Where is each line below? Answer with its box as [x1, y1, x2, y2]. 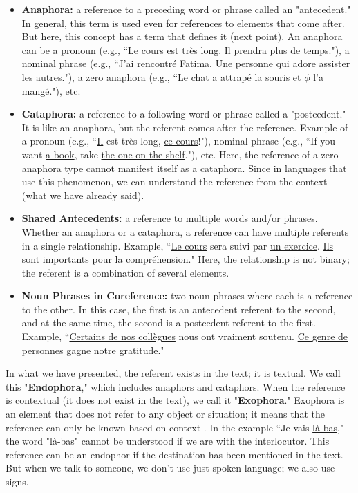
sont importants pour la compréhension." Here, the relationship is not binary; [21, 252, 350, 266]
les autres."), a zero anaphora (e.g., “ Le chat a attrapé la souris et [21, 69, 301, 84]
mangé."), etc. [21, 83, 81, 97]
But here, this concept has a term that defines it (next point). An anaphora [21, 29, 343, 44]
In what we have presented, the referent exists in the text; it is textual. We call [6, 366, 341, 380]
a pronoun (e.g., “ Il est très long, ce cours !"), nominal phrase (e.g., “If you [21, 133, 336, 148]
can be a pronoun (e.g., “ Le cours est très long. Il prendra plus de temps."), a [21, 42, 350, 57]
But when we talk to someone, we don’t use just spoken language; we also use [6, 461, 335, 475]
